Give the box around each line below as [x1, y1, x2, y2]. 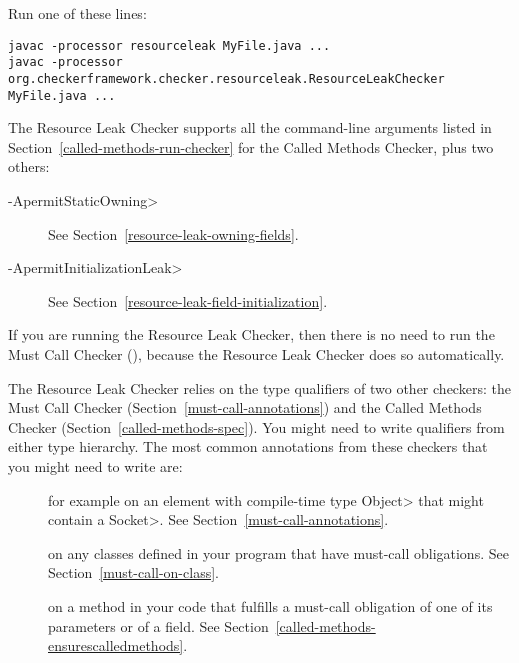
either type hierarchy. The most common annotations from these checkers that [8, 436, 488, 457]
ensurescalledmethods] [48, 635, 184, 656]
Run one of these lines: [8, 3, 147, 23]
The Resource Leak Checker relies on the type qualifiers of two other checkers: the [8, 377, 511, 398]
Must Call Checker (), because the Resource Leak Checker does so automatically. [8, 343, 505, 364]
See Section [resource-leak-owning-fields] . [48, 223, 299, 244]
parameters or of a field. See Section [48, 615, 269, 636]
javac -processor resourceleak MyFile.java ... [8, 38, 331, 53]
